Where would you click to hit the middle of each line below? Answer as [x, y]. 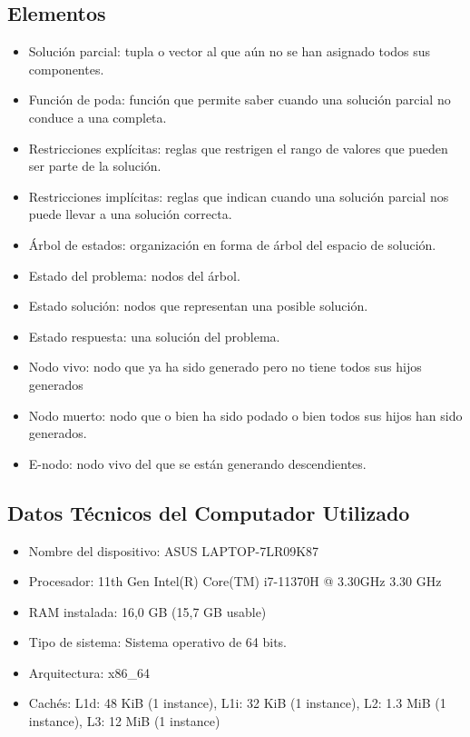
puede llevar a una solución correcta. [130, 214]
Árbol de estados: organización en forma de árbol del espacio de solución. [232, 244]
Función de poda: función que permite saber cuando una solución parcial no [240, 100]
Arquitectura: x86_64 [89, 672]
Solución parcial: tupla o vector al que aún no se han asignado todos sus [230, 51]
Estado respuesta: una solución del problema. [154, 336]
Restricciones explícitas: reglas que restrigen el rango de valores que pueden [238, 148]
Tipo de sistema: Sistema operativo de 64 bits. [158, 642]
